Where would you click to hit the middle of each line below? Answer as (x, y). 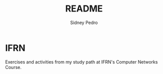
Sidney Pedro (84, 22)
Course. (13, 67)
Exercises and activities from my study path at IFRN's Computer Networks (81, 62)
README (84, 9)
